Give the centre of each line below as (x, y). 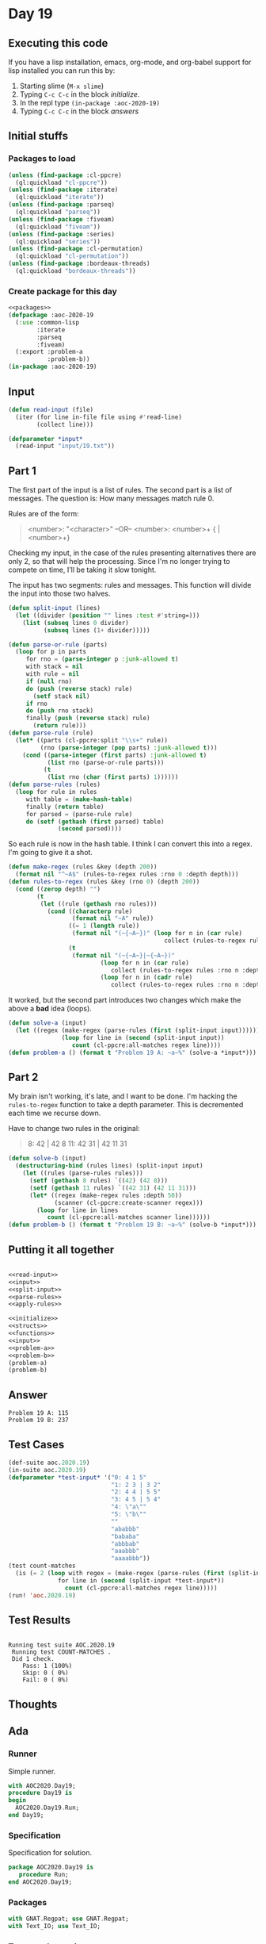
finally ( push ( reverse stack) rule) (88, 719)
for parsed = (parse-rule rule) (79, 814)
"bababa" (125, 1536)
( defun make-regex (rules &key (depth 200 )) (83, 867)
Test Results (40, 1620)
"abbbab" (125, 1543)
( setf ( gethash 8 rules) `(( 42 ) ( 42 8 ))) (99, 1181)
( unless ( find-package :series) (61, 234)
